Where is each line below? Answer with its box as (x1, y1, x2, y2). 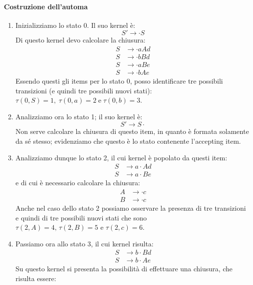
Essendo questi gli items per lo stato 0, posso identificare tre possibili (15, 76, 223, 86)
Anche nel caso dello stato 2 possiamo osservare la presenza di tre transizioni (15, 202, 246, 213)
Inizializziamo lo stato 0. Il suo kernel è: (15, 20, 136, 30)
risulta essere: (15, 273, 56, 284)
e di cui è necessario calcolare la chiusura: (15, 177, 140, 188)
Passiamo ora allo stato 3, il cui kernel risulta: (15, 238, 154, 248)
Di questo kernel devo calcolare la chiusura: (15, 35, 146, 45)
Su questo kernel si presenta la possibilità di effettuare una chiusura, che (15, 263, 232, 274)
